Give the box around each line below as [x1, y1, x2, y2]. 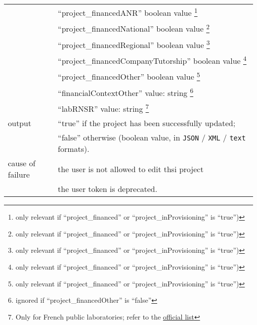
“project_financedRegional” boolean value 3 [58, 37, 210, 50]
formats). [58, 143, 89, 155]
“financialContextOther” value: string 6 [58, 85, 194, 98]
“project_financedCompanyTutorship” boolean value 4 [58, 53, 247, 67]
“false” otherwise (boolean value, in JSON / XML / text [58, 132, 246, 143]
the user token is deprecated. [58, 183, 158, 195]
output [8, 117, 32, 129]
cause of [8, 157, 36, 169]
